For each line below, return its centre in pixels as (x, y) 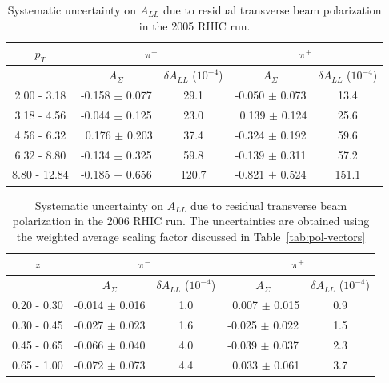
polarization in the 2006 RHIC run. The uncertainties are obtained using (191, 221)
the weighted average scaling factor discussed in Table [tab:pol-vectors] (191, 236)
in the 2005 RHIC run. (194, 25)
